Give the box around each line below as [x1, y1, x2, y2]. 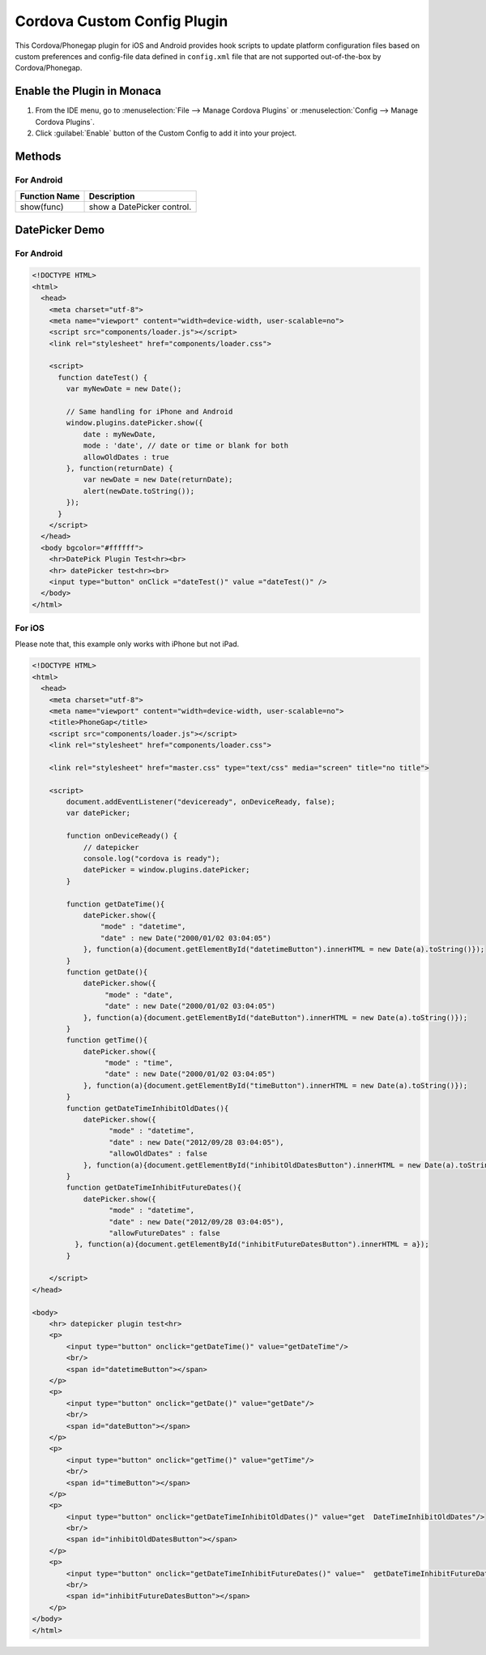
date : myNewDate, [83, 430, 157, 439]
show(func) [19, 201, 64, 212]
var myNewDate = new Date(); [66, 384, 182, 393]
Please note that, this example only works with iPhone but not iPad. [15, 639, 240, 649]
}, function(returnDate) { [66, 463, 173, 473]
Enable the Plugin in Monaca [15, 84, 162, 98]
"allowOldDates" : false [109, 1149, 208, 1159]
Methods [15, 149, 62, 163]
